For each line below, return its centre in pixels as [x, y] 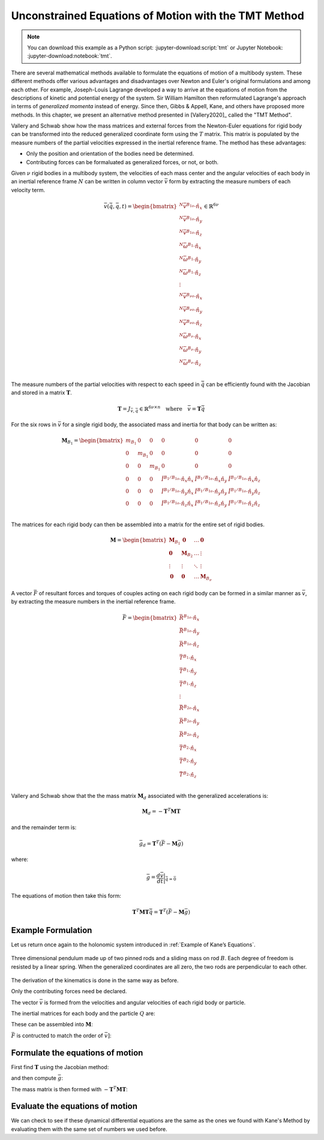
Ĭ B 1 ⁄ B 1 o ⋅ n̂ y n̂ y [211, 492]
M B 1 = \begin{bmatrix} [93, 441]
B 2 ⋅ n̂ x [190, 748]
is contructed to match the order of [60, 1035]
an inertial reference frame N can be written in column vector [87, 182]
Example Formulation [52, 930]
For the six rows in [34, 424]
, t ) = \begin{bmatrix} [148, 206]
